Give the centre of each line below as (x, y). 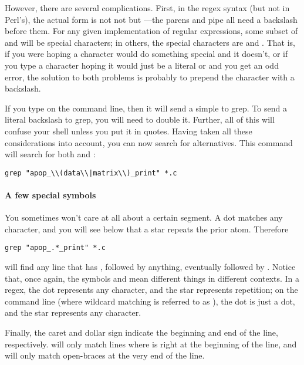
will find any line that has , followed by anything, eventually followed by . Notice (150, 267)
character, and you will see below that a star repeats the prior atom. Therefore (147, 229)
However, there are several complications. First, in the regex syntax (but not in (147, 8)
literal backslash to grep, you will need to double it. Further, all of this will (140, 119)
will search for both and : (50, 154)
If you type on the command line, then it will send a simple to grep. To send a (146, 108)
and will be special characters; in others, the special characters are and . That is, (150, 42)
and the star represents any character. (73, 312)
